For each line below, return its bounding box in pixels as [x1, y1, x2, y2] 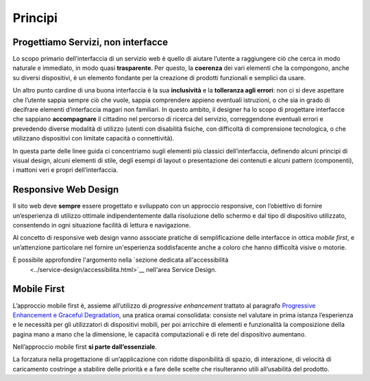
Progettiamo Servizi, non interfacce [12, 36, 168, 48]
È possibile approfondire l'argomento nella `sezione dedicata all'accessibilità [12, 256, 229, 264]
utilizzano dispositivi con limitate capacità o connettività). [12, 134, 175, 143]
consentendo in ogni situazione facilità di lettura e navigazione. [12, 221, 191, 230]
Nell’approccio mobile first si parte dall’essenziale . [12, 343, 158, 351]
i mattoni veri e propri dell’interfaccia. [12, 166, 119, 174]
